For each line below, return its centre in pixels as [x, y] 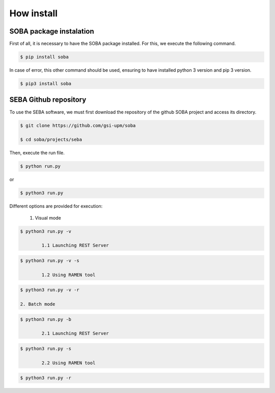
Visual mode [48, 218]
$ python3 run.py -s [46, 349]
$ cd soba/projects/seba [51, 140]
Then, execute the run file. [37, 153]
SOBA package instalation [52, 31]
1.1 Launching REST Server [75, 246]
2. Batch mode [38, 304]
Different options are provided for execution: [56, 206]
